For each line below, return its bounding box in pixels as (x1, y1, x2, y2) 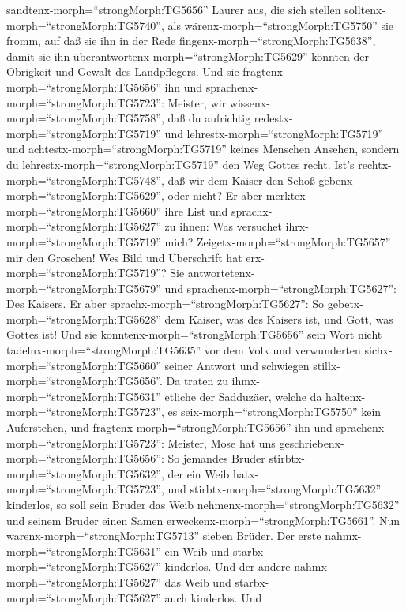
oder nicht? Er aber (167, 187, 263, 204)
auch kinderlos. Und (164, 589, 262, 605)
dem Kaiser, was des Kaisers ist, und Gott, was (164, 310, 393, 327)
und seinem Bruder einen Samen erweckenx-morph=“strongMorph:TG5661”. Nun (6, 512, 400, 528)
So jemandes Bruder (167, 450, 265, 467)
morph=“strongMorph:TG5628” (6, 310, 161, 327)
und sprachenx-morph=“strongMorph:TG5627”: (164, 279, 397, 296)
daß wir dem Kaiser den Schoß (167, 171, 315, 188)
